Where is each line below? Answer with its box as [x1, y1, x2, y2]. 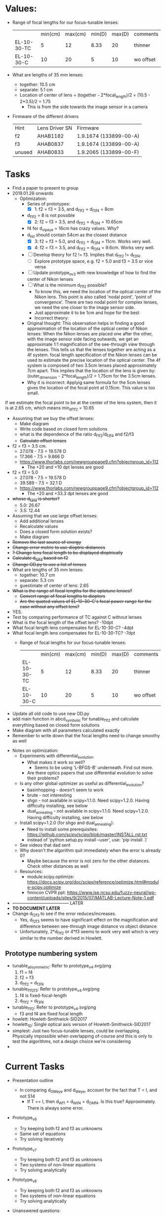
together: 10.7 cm [19, 572, 55, 578]
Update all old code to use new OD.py [12, 710, 90, 716]
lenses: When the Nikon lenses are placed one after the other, [27, 330, 153, 336]
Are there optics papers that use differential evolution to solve [27, 770, 153, 776]
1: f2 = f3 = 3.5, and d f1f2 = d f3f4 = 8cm [34, 206, 114, 213]
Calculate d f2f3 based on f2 [12, 555, 68, 562]
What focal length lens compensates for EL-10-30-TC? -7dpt [12, 630, 135, 636]
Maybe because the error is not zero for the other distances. [27, 858, 150, 864]
